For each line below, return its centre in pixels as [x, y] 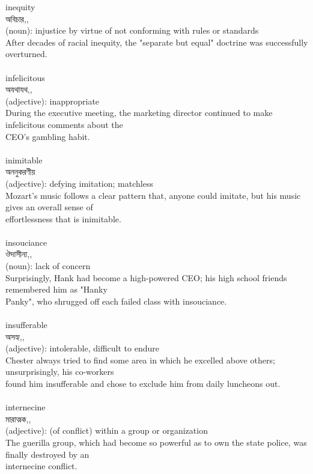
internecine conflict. [41, 466]
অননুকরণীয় [20, 172]
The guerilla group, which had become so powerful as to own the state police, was [156, 442]
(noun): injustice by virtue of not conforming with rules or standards [132, 30]
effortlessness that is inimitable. [63, 218]
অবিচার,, [17, 18]
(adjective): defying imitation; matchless [79, 183]
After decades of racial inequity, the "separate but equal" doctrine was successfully [157, 42]
